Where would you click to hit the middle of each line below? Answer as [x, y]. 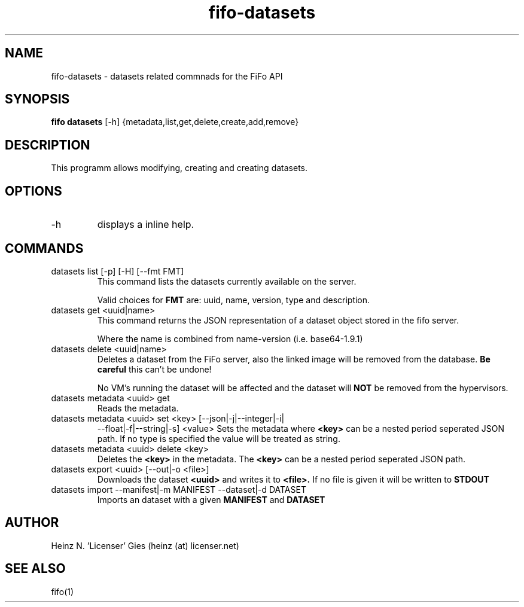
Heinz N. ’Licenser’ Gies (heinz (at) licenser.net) [145, 545]
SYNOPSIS [37, 99]
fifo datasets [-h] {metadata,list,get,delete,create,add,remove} [175, 122]
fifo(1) [63, 591]
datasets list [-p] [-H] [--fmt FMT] [118, 271]
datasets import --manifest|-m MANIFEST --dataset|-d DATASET [179, 489]
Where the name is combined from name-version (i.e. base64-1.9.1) [230, 338]
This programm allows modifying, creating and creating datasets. [179, 168]
